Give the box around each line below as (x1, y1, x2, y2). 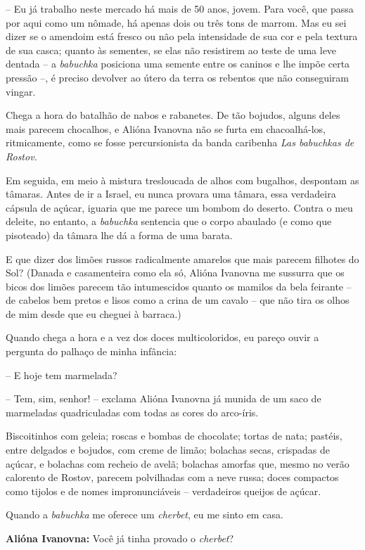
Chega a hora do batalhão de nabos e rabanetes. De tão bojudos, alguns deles (6, 108, 340, 122)
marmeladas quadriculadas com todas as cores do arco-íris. (6, 404, 259, 419)
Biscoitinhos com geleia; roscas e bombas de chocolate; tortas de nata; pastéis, (6, 428, 342, 443)
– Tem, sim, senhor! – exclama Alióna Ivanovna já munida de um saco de (6, 391, 321, 406)
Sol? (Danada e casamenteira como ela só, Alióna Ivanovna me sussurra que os (6, 265, 345, 280)
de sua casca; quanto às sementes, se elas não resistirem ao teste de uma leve (6, 42, 337, 57)
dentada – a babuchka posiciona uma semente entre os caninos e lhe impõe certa (6, 56, 350, 71)
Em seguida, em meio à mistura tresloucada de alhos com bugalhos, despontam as (6, 172, 359, 187)
